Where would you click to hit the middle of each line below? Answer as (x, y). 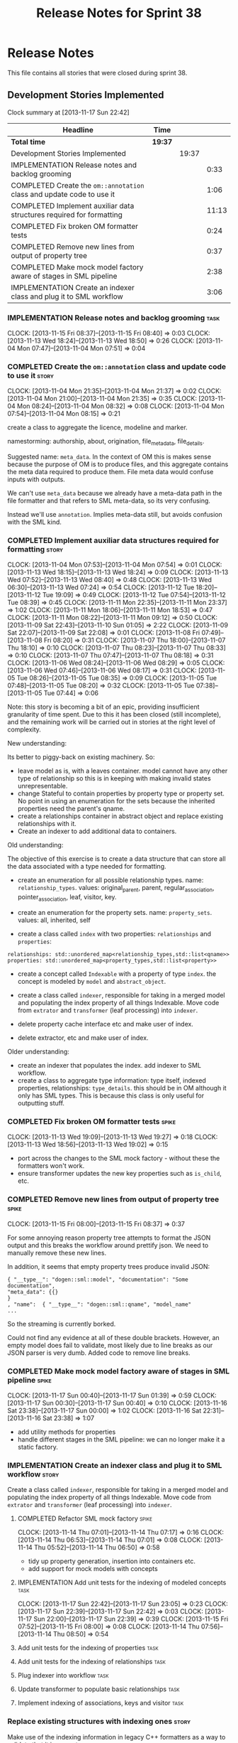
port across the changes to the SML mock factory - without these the (119, 1158)
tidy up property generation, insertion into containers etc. (112, 1561)
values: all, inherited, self (54, 920)
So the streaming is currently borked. (62, 1324)
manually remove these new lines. (57, 1253)
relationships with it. (47, 824)
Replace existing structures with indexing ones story (99, 1722)
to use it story (31, 375)
